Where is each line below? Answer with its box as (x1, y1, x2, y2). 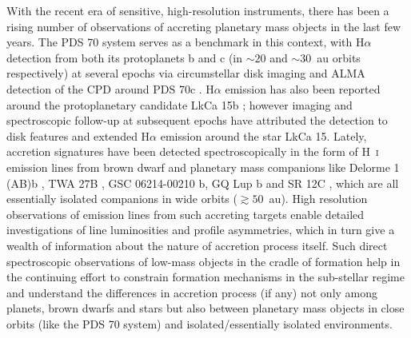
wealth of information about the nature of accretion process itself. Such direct (6, 237, 388, 253)
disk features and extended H (6, 127, 150, 144)
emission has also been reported (225, 80, 381, 97)
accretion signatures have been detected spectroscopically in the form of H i (6, 143, 379, 160)
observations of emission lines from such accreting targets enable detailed (6, 205, 365, 222)
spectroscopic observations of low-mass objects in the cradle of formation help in (6, 253, 401, 269)
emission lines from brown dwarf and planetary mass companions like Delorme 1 (6, 158, 400, 175)
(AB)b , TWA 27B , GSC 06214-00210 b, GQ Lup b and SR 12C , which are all (6, 174, 399, 191)
